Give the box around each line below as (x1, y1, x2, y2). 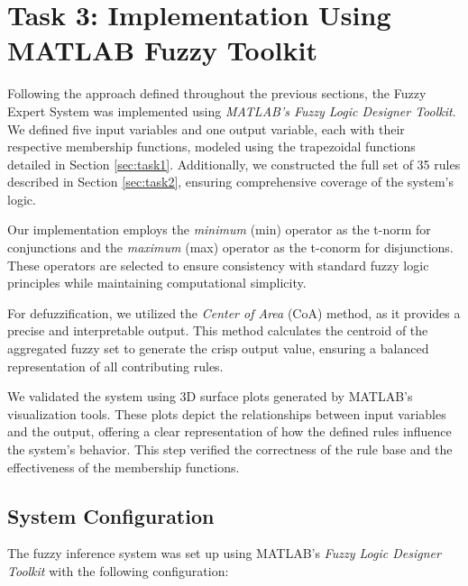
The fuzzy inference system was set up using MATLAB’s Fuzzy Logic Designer (7, 544, 441, 563)
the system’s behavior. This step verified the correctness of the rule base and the (7, 440, 453, 458)
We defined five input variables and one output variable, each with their (7, 119, 405, 138)
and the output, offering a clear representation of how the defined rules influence (7, 422, 452, 441)
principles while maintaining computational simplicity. (7, 273, 307, 292)
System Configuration (7, 501, 215, 529)
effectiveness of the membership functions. (7, 457, 240, 476)
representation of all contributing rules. (7, 356, 224, 375)
